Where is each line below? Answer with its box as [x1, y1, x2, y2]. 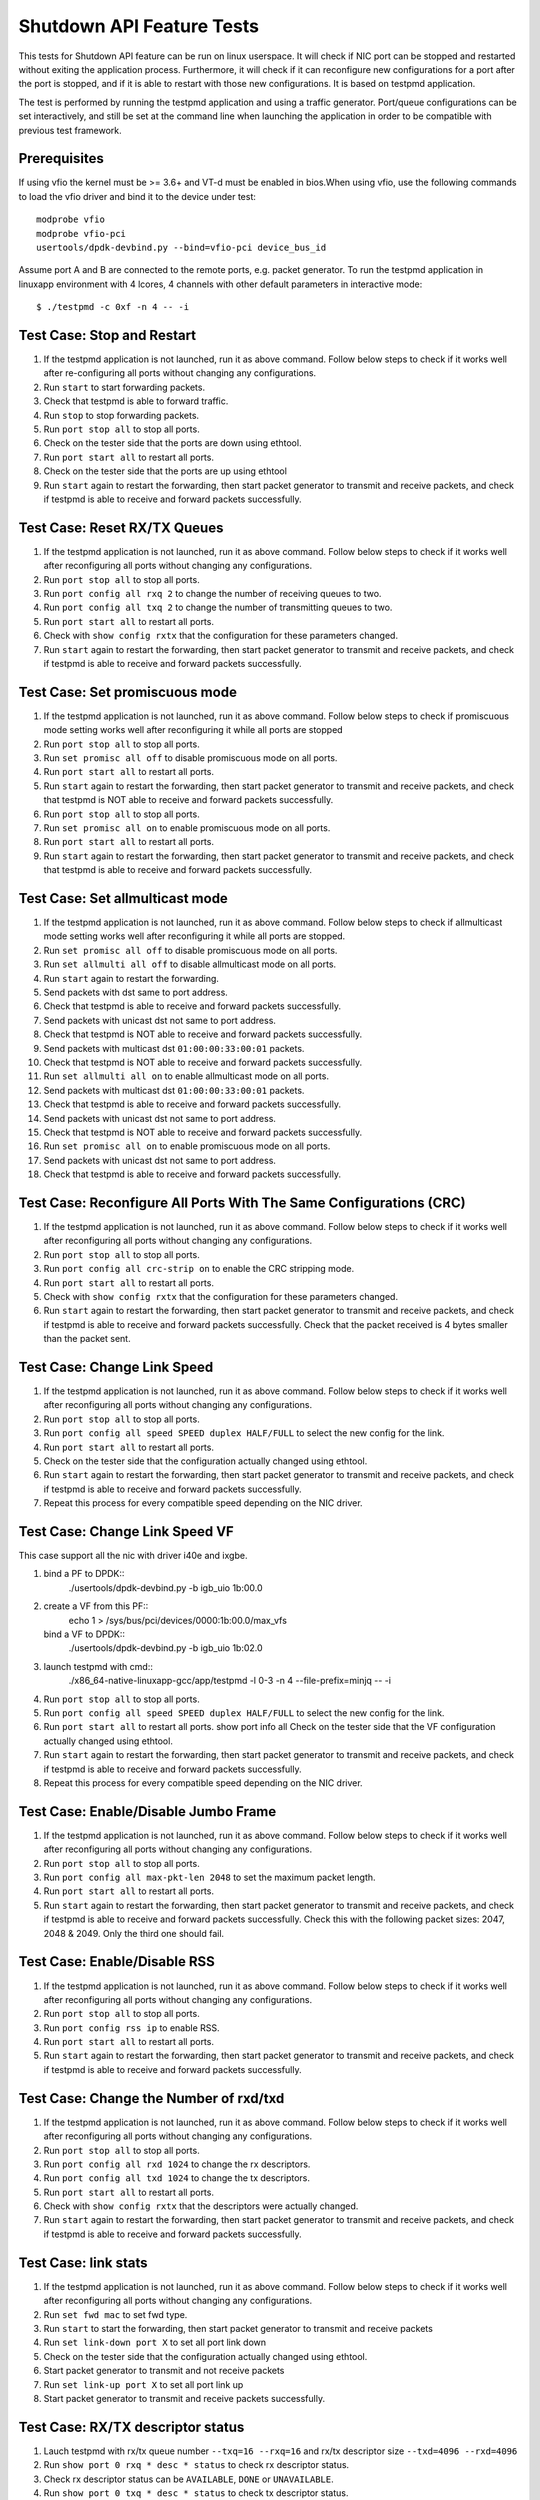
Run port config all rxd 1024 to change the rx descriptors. [43, 2158, 311, 2170]
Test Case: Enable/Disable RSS [18, 1953, 215, 1970]
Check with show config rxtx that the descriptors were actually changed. [43, 2200, 359, 2212]
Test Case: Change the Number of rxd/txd [18, 2090, 285, 2107]
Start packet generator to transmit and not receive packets [43, 2365, 285, 2377]
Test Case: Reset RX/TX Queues [18, 519, 224, 536]
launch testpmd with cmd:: [43, 1660, 154, 1672]
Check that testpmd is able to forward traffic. [43, 395, 229, 407]
